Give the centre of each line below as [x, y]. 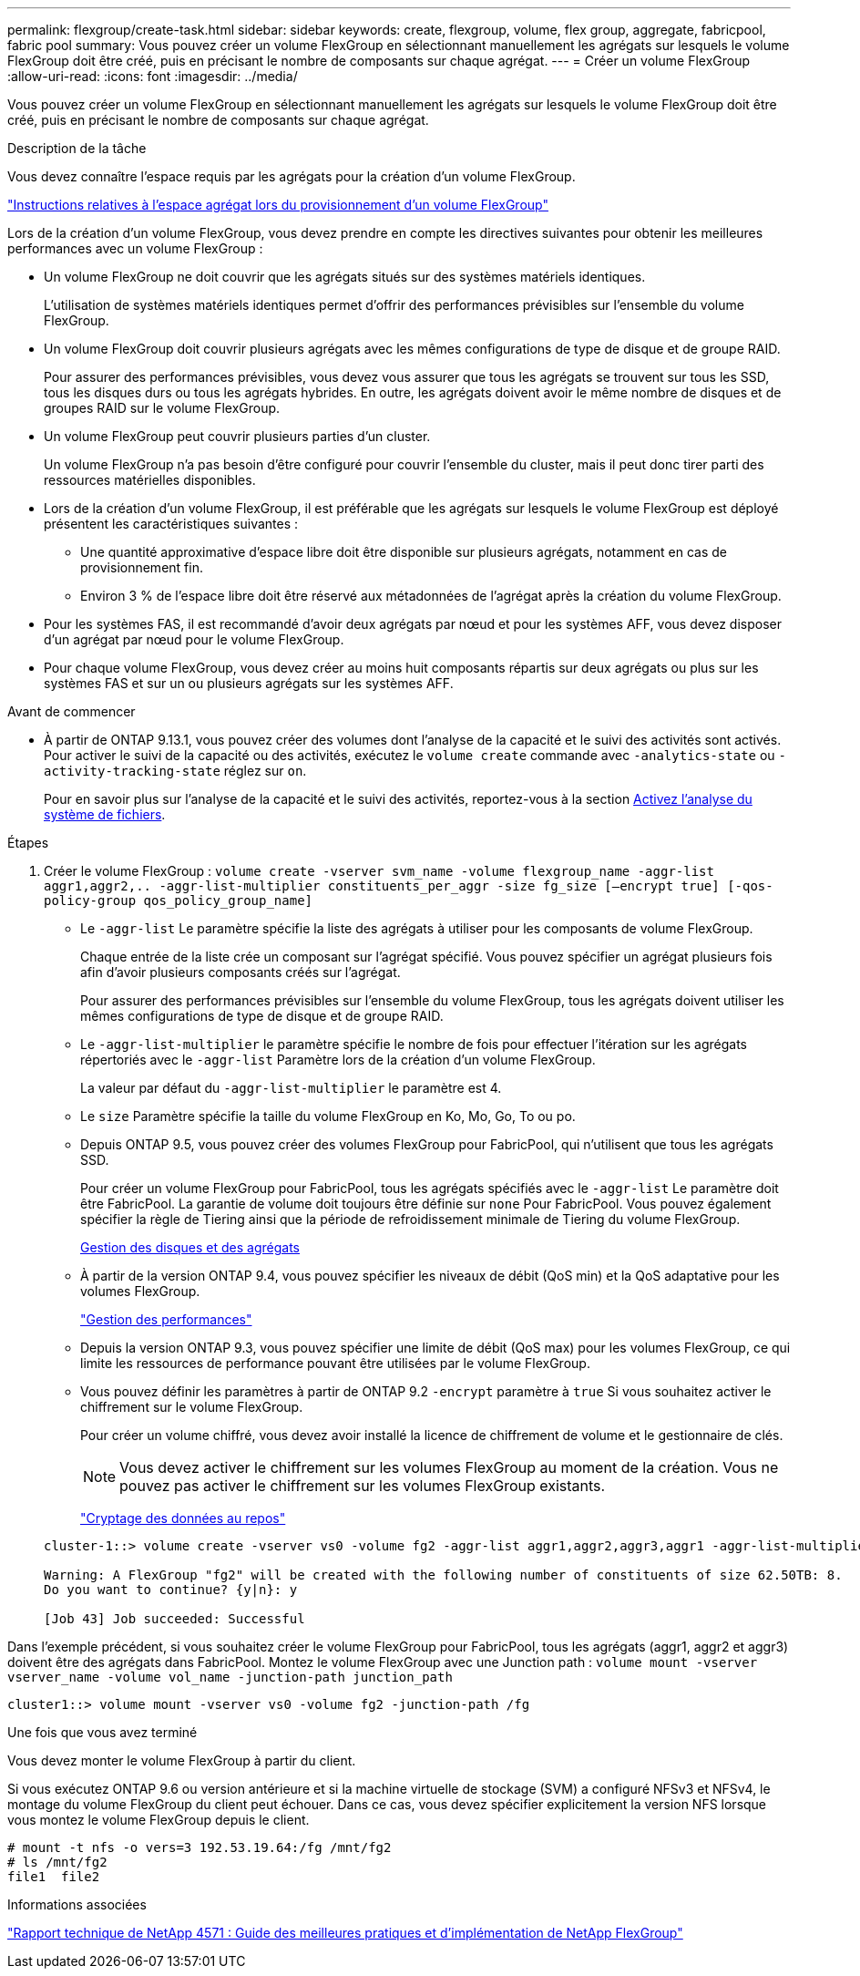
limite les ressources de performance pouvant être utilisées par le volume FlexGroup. [335, 1363]
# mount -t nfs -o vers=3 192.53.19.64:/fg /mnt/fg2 [200, 1847]
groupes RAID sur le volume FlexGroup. [162, 408]
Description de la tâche [77, 148]
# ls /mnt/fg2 [57, 1862]
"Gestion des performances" [166, 1319]
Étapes [28, 843]
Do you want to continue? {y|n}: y [171, 1590]
